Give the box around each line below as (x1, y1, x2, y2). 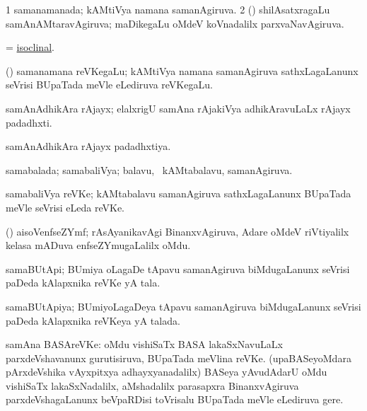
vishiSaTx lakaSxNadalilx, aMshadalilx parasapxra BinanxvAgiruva (6, 378, 299, 393)
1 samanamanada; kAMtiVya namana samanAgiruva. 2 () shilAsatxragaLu (6, 2, 330, 16)
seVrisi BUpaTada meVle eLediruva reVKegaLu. (6, 77, 213, 92)
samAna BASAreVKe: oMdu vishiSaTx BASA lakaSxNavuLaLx (6, 337, 283, 352)
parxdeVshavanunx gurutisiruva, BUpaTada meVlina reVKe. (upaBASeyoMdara (6, 350, 351, 365)
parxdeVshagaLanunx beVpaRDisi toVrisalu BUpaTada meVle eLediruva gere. (6, 392, 344, 407)
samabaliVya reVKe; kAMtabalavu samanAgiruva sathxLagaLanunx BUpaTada (6, 186, 351, 201)
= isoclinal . (6, 40, 54, 54)
